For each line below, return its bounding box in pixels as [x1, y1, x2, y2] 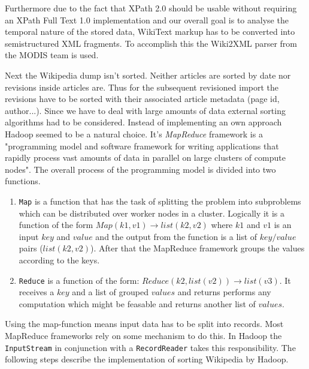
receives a [19, 286, 54, 298]
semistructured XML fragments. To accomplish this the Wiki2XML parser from [5, 37, 297, 49]
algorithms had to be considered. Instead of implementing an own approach [5, 116, 282, 128]
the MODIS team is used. [5, 49, 99, 61]
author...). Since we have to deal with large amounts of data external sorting [5, 104, 286, 116]
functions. [5, 175, 41, 187]
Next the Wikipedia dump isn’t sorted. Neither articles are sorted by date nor [5, 68, 291, 81]
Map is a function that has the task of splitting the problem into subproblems [19, 194, 301, 207]
